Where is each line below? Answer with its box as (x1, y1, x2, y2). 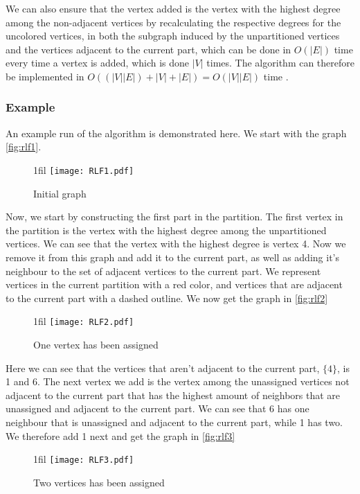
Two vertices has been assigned (33, 475, 165, 489)
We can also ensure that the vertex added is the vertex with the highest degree (6, 1, 341, 15)
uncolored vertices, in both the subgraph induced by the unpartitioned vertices (6, 28, 340, 43)
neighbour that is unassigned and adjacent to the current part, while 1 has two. (6, 415, 343, 429)
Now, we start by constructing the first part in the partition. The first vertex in (6, 209, 343, 224)
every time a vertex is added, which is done (6, 55, 190, 70)
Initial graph (33, 186, 87, 200)
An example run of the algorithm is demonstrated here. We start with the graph (6, 125, 347, 140)
